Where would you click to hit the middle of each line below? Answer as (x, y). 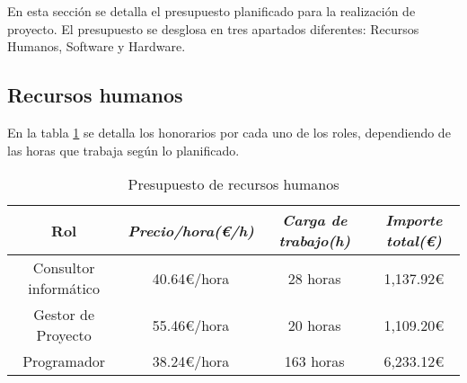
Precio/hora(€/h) (191, 230)
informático (64, 289)
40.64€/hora (191, 278)
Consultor (64, 268)
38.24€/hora (191, 361)
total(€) (414, 241)
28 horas (314, 278)
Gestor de (64, 315)
